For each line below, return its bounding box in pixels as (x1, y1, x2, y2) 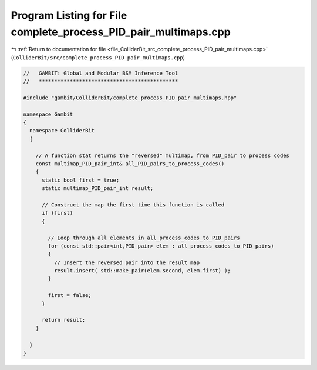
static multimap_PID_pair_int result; (42, 185, 154, 192)
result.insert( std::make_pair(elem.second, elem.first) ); (53, 268, 231, 274)
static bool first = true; (42, 176, 120, 184)
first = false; (48, 292, 92, 299)
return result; (42, 316, 86, 324)
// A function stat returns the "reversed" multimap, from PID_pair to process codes (35, 152, 290, 159)
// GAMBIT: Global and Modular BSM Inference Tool (23, 69, 178, 76)
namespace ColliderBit (29, 127, 95, 134)
